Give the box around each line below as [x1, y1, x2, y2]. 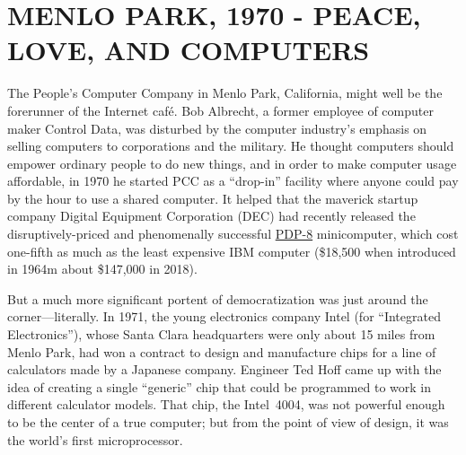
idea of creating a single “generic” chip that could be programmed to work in [7, 377, 431, 396]
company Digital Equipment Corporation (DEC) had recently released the [7, 206, 416, 225]
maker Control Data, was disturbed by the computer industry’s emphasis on [7, 118, 427, 137]
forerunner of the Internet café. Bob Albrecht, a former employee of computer [7, 101, 434, 119]
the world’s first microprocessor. [7, 430, 183, 449]
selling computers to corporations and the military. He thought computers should [7, 136, 454, 155]
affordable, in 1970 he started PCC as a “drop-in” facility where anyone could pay [7, 171, 459, 190]
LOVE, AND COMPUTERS [7, 31, 370, 68]
